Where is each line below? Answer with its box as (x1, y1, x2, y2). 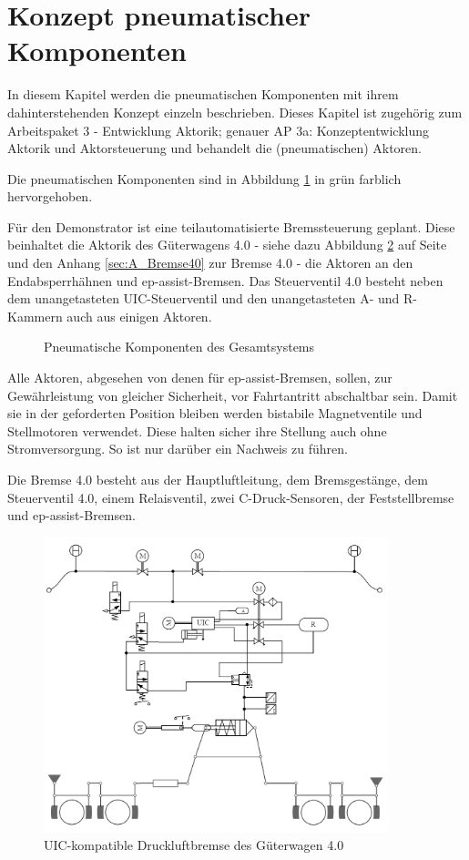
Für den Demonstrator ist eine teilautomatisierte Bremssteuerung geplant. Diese (7, 217, 455, 236)
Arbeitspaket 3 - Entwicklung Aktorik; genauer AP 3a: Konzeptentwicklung (7, 120, 429, 139)
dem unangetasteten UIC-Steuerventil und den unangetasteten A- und (7, 289, 400, 308)
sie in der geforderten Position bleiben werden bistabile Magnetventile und (7, 404, 423, 423)
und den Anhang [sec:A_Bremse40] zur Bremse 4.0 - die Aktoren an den (7, 253, 413, 272)
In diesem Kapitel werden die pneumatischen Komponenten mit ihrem (7, 85, 399, 104)
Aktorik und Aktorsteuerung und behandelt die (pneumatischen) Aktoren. (7, 138, 422, 158)
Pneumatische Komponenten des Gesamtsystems (44, 337, 315, 356)
